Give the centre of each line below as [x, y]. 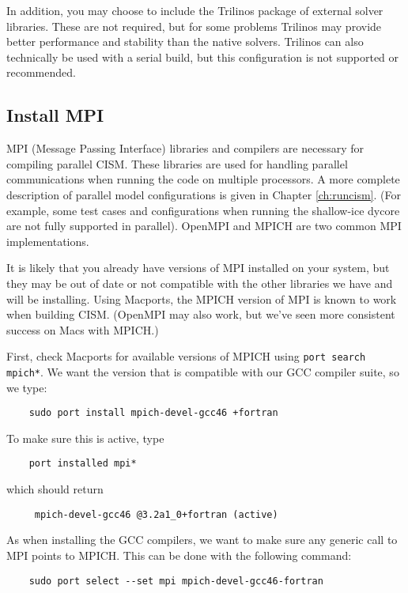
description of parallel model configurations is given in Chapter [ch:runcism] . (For [204, 194]
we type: [27, 387]
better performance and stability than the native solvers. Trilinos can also [185, 42]
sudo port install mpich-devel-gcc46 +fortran [153, 413]
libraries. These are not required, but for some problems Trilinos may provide [194, 26]
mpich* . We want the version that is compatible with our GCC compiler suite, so [203, 371]
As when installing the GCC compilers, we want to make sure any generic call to [202, 540]
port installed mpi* [83, 464]
